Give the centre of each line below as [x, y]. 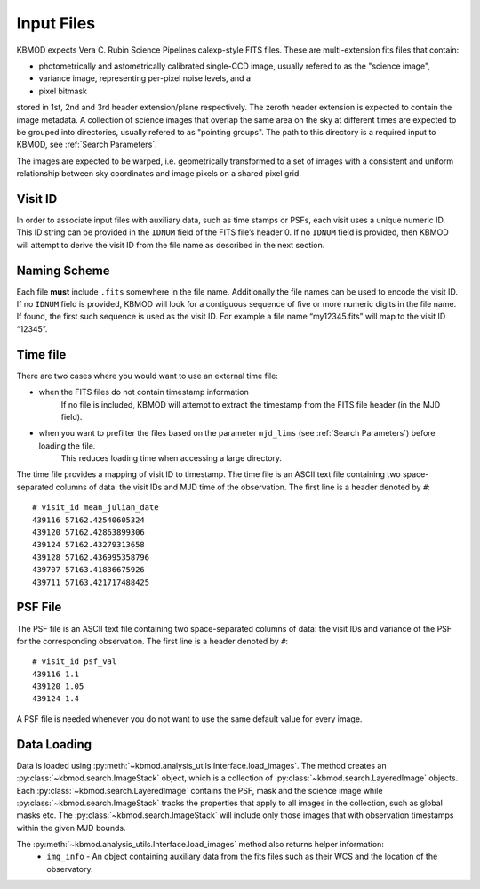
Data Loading [54, 744]
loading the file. [67, 446]
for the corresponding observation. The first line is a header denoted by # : [152, 641]
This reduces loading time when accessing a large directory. [172, 458]
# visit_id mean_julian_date [96, 508]
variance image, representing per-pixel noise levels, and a [144, 78]
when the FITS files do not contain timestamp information [144, 392]
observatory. [70, 869]
